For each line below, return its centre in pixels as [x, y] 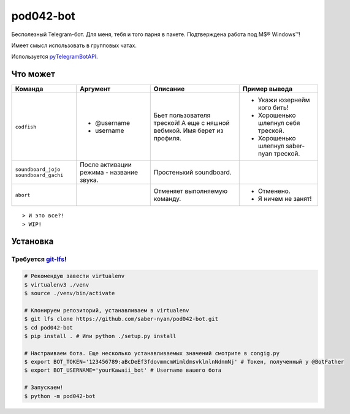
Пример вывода [268, 89]
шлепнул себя [279, 123]
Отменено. [274, 191]
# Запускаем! [44, 388]
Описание [169, 89]
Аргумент [95, 89]
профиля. [168, 138]
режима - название [109, 173]
